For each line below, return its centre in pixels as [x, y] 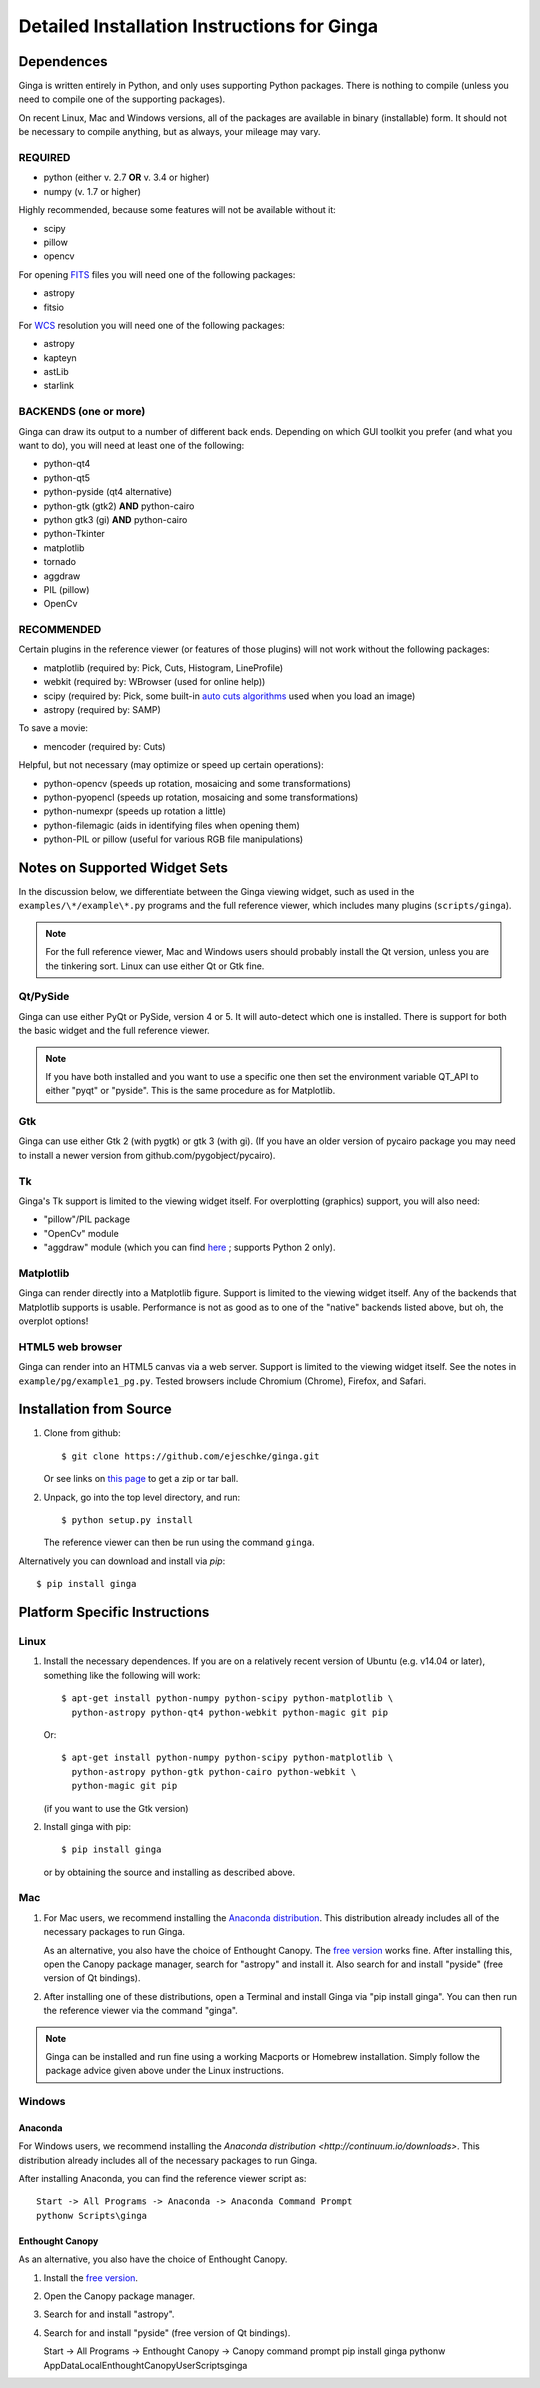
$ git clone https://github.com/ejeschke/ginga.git [190, 1456]
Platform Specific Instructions [114, 1612]
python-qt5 [66, 477]
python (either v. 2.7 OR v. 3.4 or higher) [126, 177]
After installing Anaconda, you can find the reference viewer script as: [162, 2179]
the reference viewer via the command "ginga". [141, 2011]
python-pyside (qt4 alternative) [108, 492]
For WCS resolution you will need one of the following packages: [151, 325]
